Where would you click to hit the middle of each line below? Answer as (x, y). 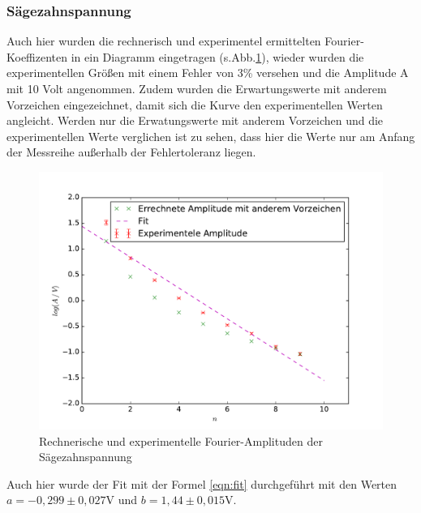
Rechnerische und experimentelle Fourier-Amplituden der (181, 440)
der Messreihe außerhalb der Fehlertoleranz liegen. (131, 152)
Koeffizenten (37, 56)
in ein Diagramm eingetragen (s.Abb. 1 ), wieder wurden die (217, 56)
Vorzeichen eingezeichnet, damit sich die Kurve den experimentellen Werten (195, 104)
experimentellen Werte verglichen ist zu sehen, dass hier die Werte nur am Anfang (211, 136)
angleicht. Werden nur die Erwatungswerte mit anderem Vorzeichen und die (195, 120)
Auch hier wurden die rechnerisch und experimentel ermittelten (164, 41)
